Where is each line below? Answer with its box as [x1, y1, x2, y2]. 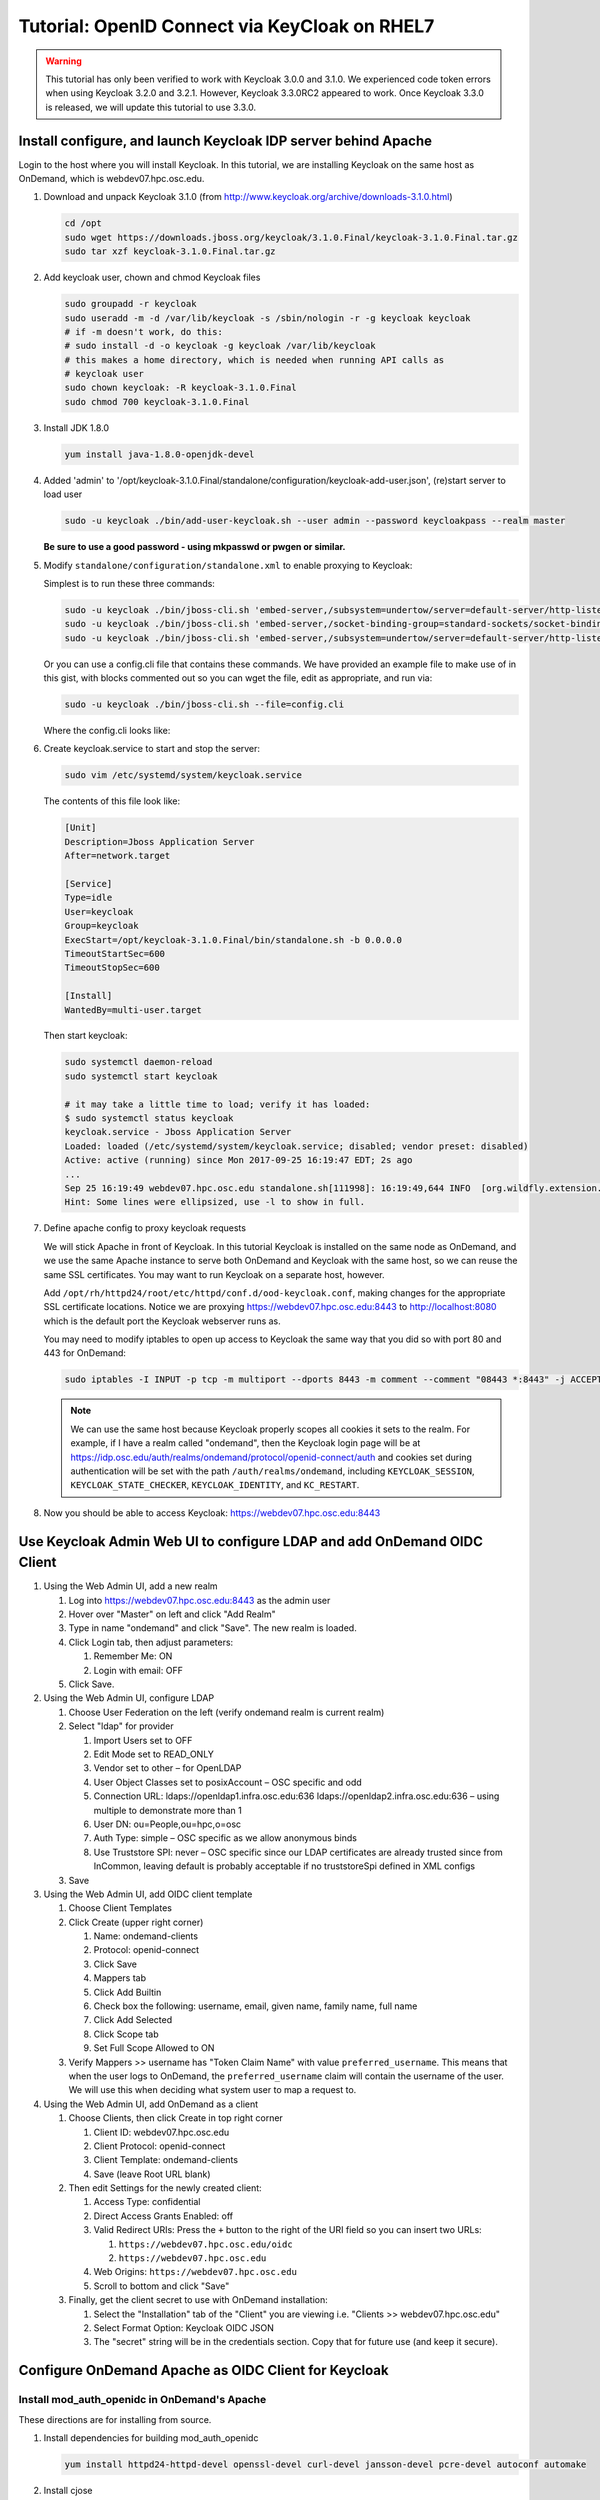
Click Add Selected [93, 2014, 173, 2026]
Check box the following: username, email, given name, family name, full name [93, 2000, 418, 2012]
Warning [45, 55, 82, 67]
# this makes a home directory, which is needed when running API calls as [64, 354, 445, 365]
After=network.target [64, 850, 171, 862]
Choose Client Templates [68, 1902, 172, 1914]
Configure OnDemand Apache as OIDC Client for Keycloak [18, 2362, 389, 2379]
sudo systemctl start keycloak [64, 1070, 219, 1082]
